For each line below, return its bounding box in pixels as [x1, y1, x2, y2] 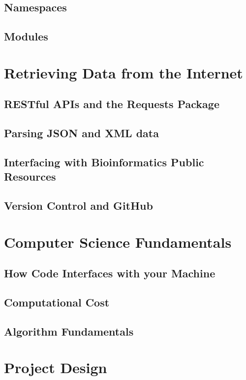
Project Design [4, 357, 107, 378]
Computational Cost [4, 295, 110, 309]
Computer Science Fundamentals [4, 231, 232, 252]
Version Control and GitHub [4, 198, 153, 213]
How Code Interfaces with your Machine [4, 266, 215, 281]
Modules [4, 29, 48, 44]
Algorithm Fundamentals [4, 323, 134, 339]
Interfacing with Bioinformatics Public [4, 154, 204, 169]
